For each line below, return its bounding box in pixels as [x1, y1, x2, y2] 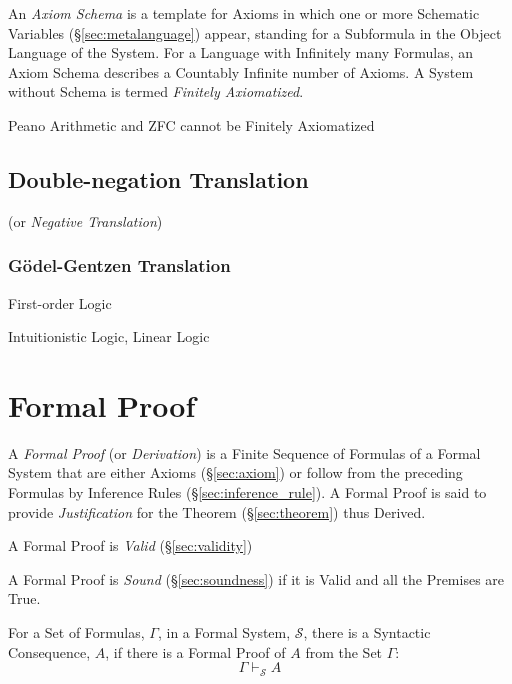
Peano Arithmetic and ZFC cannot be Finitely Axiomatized [8, 114, 375, 135]
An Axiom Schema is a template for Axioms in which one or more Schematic [8, 3, 480, 23]
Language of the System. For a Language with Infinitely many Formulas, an [8, 42, 473, 63]
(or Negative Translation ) [8, 210, 163, 231]
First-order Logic [8, 292, 112, 313]
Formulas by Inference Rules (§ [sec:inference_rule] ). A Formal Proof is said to [8, 482, 487, 503]
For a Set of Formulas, [8, 622, 145, 643]
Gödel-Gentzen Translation [8, 253, 231, 278]
